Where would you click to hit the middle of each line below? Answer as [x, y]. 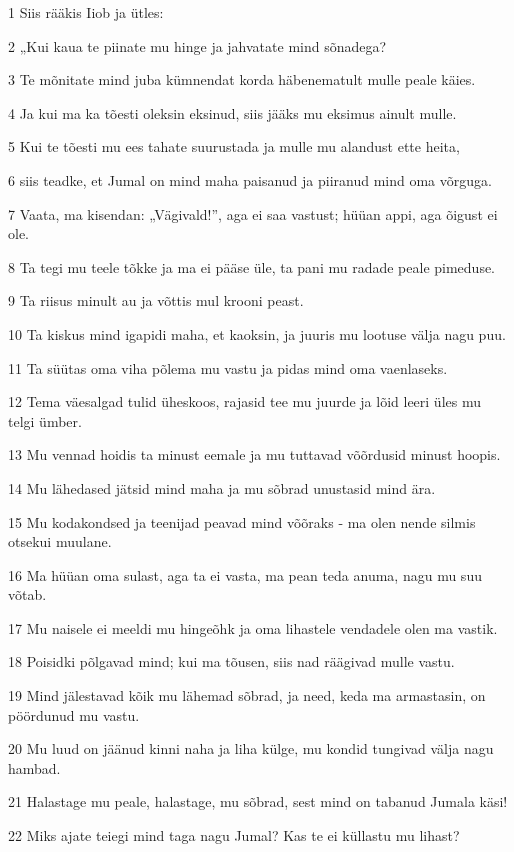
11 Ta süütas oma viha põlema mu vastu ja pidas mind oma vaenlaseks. [228, 367]
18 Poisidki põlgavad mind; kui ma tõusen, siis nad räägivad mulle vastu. [231, 661]
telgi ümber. [45, 420]
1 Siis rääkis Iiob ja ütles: [86, 12]
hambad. [34, 767]
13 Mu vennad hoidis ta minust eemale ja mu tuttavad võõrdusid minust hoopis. [254, 454]
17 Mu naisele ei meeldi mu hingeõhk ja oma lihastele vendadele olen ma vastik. [253, 627]
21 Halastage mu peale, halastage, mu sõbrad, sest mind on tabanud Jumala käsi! [258, 801]
